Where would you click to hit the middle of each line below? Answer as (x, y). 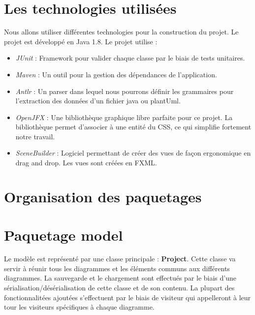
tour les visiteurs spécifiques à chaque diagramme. (79, 307)
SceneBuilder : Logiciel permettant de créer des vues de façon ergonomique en (133, 153)
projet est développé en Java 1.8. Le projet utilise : (81, 41)
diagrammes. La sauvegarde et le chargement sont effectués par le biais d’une (120, 278)
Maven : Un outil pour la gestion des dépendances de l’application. (116, 74)
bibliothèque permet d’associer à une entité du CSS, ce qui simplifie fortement (133, 127)
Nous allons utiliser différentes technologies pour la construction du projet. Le (121, 32)
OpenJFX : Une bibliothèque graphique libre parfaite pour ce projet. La (124, 117)
